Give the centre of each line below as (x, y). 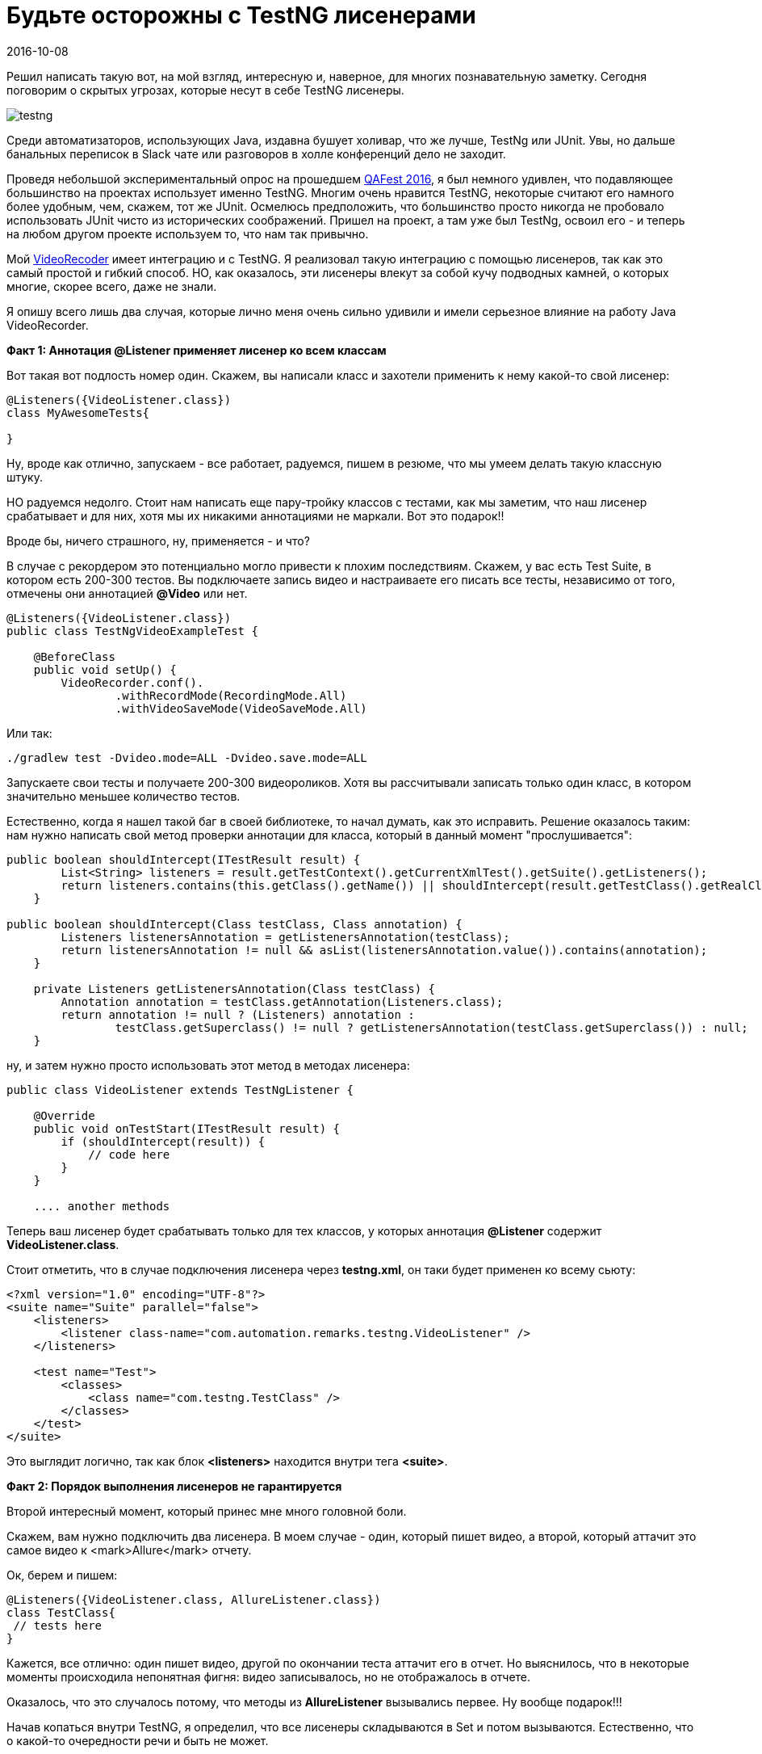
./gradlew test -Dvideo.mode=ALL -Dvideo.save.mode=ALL (187, 757)
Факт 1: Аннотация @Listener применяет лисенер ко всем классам (197, 350)
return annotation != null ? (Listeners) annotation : (238, 1014)
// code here (129, 1154)
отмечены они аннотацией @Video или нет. (127, 593)
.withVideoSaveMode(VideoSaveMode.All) (241, 708)
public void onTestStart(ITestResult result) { (187, 1128)
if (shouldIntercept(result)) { (163, 1141)
